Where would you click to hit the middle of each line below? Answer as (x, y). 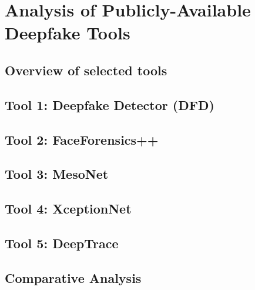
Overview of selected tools (86, 70)
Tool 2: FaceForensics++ (82, 139)
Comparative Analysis (73, 277)
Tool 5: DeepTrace (62, 243)
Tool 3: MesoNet (57, 174)
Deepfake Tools (68, 33)
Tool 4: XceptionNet (68, 209)
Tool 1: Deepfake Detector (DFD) (110, 104)
